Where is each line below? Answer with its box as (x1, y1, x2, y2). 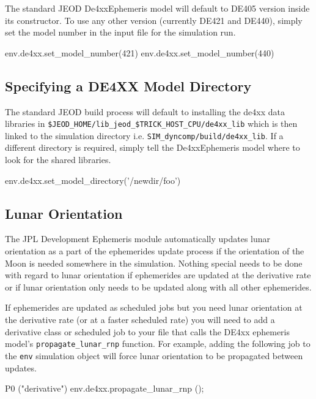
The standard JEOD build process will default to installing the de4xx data (5, 105, 285, 118)
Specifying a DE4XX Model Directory (5, 76, 252, 95)
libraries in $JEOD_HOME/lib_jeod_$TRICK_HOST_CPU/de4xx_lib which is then (5, 117, 298, 130)
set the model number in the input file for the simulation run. (5, 26, 236, 39)
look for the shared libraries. (5, 153, 111, 166)
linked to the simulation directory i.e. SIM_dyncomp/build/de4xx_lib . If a (5, 129, 284, 142)
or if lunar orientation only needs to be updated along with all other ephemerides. (5, 280, 312, 293)
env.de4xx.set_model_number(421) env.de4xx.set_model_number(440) (5, 46, 274, 59)
